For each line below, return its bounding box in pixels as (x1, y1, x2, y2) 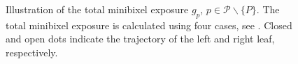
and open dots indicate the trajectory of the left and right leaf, (6, 31, 275, 46)
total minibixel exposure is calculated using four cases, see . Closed (6, 17, 292, 32)
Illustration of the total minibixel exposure (6, 2, 189, 16)
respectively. (6, 45, 58, 59)
